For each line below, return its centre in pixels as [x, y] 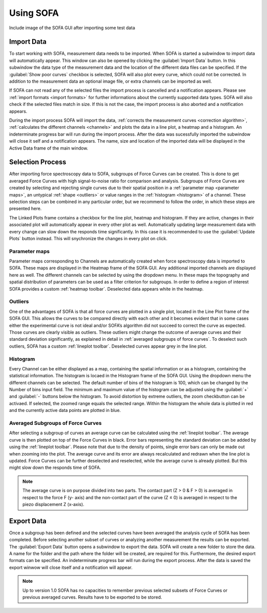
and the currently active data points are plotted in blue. [65, 410]
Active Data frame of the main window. [49, 148]
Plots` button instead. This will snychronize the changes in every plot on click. [88, 238]
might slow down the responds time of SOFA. [55, 467]
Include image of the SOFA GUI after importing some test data [72, 28]
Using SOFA [34, 13]
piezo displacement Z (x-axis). [53, 504]
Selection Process [38, 162]
